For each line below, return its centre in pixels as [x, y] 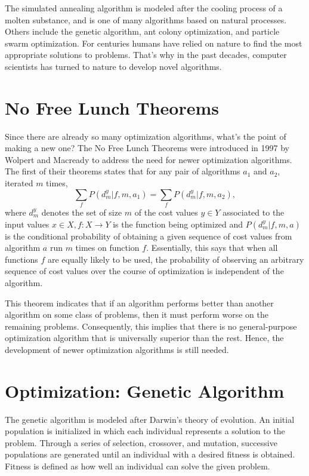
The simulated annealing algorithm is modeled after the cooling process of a [144, 8]
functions [21, 259]
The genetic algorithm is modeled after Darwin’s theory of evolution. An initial [150, 419]
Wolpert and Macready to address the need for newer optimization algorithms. [149, 159]
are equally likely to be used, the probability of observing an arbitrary [176, 259]
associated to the [254, 212]
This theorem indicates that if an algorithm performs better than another [139, 303]
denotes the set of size [82, 212]
